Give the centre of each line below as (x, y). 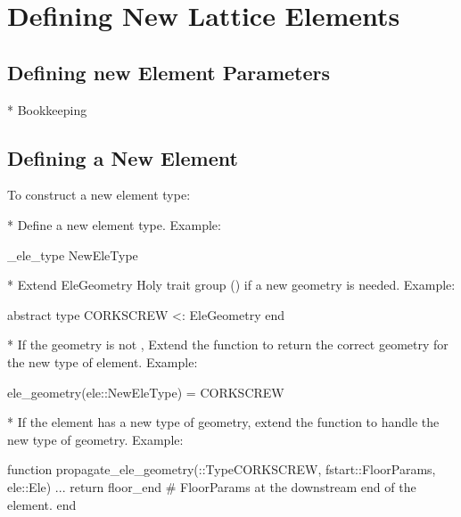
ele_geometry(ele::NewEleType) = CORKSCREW (146, 392)
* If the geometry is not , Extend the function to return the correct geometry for (228, 345)
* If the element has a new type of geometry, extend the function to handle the (223, 422)
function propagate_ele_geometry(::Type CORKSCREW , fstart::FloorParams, (222, 469)
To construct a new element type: (99, 195)
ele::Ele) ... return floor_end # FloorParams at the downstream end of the (212, 486)
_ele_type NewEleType (73, 254)
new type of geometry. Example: (95, 439)
